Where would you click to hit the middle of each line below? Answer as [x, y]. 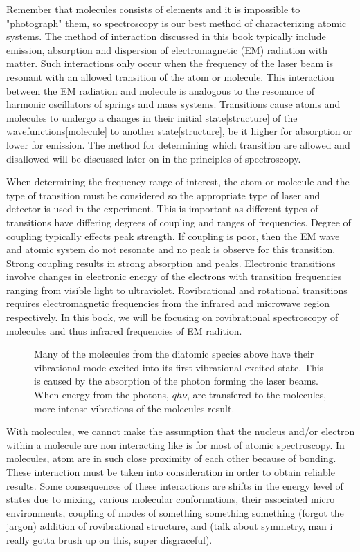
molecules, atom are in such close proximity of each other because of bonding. [171, 458]
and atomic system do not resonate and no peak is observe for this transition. [171, 249]
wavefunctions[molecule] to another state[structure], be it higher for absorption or [179, 131]
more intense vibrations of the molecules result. [134, 408]
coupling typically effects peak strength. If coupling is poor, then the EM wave [173, 236]
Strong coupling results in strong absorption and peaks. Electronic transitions [171, 263]
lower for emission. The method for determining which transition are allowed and [178, 144]
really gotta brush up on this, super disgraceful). [109, 539]
